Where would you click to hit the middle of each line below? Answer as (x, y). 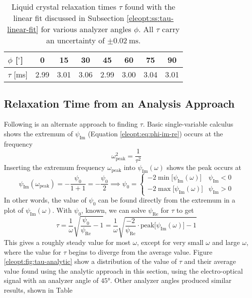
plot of (14, 210)
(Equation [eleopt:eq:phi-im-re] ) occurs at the (155, 133)
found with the (150, 7)
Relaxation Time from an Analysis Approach (119, 103)
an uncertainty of (76, 40)
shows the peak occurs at (204, 167)
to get (185, 210)
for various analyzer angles (86, 29)
